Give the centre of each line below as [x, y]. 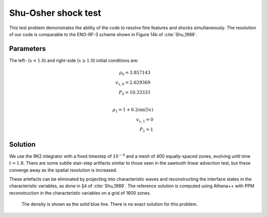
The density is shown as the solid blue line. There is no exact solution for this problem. [110, 204]
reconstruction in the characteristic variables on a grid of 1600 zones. [80, 193]
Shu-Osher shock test [55, 13]
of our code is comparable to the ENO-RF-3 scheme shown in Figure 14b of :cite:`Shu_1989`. [103, 34]
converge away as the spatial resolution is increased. [63, 170]
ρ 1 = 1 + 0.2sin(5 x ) [133, 110]
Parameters [27, 49]
